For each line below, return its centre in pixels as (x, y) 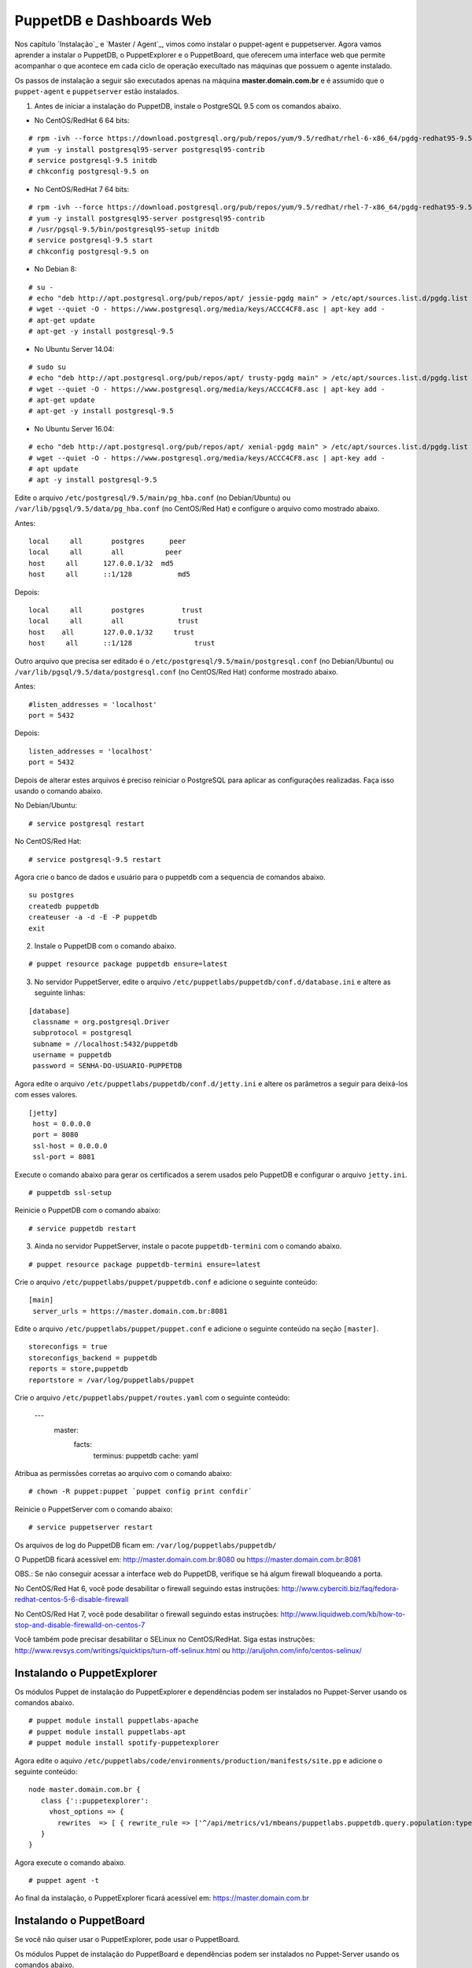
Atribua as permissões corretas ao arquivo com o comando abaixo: (123, 1473)
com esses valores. (46, 1095)
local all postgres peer (107, 541)
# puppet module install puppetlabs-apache (114, 1721)
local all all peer (105, 552)
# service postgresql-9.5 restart (95, 859)
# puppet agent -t (64, 1881)
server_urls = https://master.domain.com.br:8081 (130, 1311)
